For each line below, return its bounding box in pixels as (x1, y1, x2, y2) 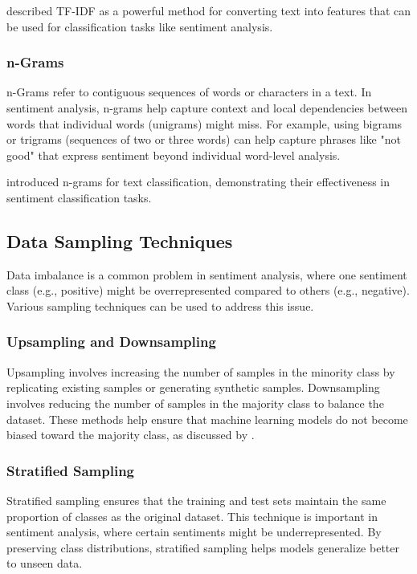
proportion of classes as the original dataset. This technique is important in (6, 507, 378, 524)
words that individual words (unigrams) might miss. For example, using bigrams (6, 115, 403, 132)
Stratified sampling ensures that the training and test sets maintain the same (6, 491, 386, 508)
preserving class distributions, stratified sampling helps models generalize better (6, 539, 399, 556)
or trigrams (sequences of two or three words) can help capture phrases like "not (6, 131, 401, 148)
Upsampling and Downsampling (6, 332, 216, 352)
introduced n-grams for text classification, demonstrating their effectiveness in (6, 173, 390, 190)
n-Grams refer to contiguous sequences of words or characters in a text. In (6, 83, 372, 100)
